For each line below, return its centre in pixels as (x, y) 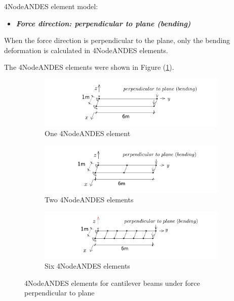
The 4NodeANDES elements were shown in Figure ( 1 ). (89, 67)
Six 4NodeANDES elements (87, 266)
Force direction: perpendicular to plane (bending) (103, 23)
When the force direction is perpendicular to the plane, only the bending (117, 40)
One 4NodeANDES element (88, 133)
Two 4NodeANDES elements (89, 200)
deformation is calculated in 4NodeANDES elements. (86, 50)
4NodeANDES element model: (51, 6)
